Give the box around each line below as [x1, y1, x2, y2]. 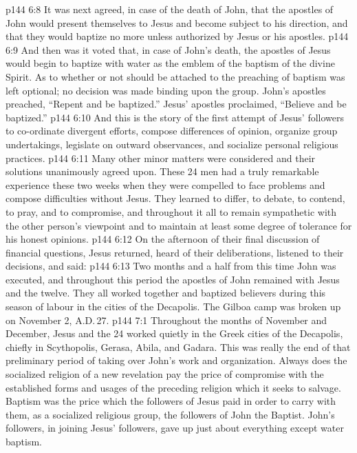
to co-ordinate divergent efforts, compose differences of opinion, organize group [6, 123, 338, 138]
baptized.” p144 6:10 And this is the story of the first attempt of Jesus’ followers [6, 110, 345, 124]
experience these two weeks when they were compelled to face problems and [6, 177, 325, 192]
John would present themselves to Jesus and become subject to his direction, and [6, 15, 348, 30]
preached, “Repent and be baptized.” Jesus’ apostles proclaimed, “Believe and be [6, 97, 347, 111]
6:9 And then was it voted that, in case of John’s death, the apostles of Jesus [6, 42, 331, 57]
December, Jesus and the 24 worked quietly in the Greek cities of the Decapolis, [6, 326, 343, 341]
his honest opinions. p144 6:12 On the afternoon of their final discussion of [6, 232, 320, 246]
